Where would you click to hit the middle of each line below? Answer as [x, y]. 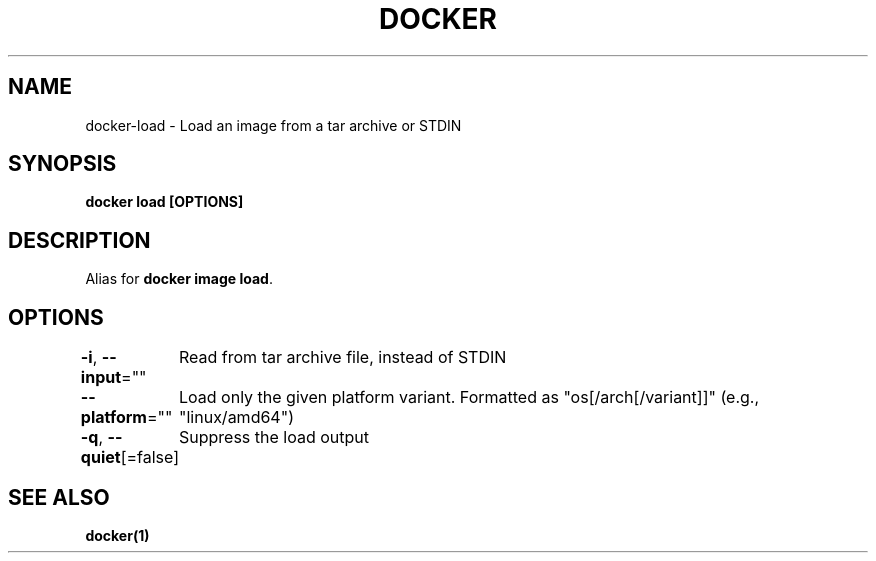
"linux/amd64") [236, 417]
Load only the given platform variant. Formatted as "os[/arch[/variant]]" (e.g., [469, 397]
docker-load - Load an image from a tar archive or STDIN [273, 125]
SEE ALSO [59, 497]
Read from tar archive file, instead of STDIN [343, 357]
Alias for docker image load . [179, 279]
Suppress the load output [274, 437]
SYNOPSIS [62, 164]
